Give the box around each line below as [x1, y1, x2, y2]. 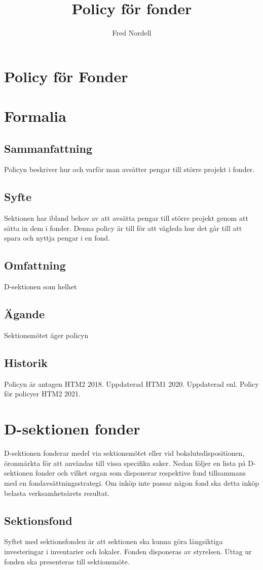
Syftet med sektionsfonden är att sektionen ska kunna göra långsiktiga [4, 536, 223, 547]
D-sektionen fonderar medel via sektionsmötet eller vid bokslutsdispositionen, [4, 448, 245, 458]
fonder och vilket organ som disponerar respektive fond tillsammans [35, 467, 246, 478]
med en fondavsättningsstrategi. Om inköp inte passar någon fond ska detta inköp [4, 477, 259, 488]
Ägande [4, 306, 45, 322]
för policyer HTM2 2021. [4, 388, 81, 399]
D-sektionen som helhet [4, 281, 77, 292]
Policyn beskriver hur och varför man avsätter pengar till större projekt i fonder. [4, 164, 255, 175]
